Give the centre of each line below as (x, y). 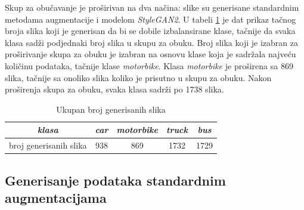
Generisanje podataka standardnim (115, 180)
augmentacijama (56, 198)
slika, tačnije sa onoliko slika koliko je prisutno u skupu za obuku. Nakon (138, 77)
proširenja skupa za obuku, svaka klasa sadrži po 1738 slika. (114, 89)
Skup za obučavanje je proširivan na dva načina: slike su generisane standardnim (152, 7)
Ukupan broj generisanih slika (111, 109)
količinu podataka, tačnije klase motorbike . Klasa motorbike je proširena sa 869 (149, 65)
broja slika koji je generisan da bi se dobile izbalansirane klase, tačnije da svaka (150, 31)
